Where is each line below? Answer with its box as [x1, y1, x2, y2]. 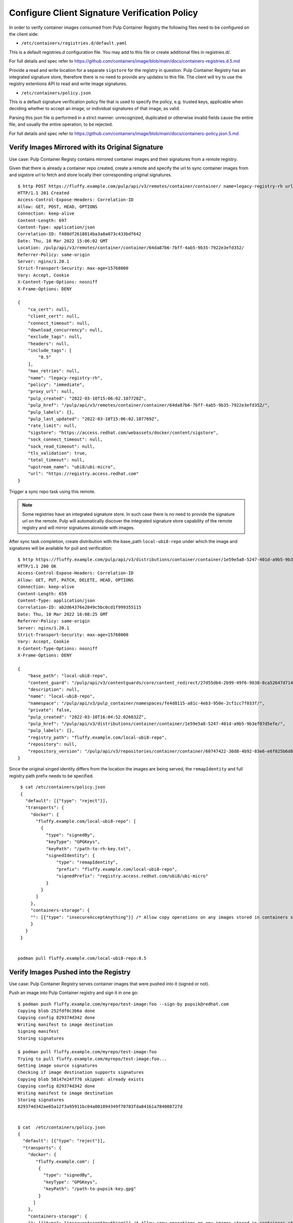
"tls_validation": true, [27, 450, 87, 456]
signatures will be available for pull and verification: [9, 545, 112, 551]
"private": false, [27, 707, 72, 713]
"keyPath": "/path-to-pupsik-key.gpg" [43, 1186, 136, 1192]
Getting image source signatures [18, 1063, 98, 1068]
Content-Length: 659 [18, 591, 67, 596]
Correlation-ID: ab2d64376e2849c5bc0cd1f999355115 [18, 605, 142, 610]
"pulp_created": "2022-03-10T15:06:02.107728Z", [27, 395, 146, 401]
